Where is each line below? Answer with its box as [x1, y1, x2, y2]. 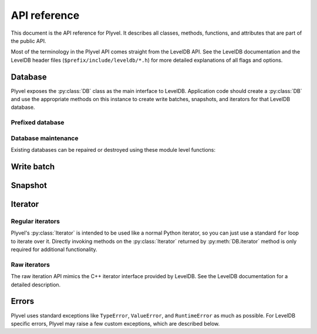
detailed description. [11, 281, 61, 288]
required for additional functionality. [11, 246, 97, 253]
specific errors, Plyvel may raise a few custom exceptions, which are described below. [11, 320, 220, 327]
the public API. [11, 37, 46, 44]
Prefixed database [11, 118, 65, 126]
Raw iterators [11, 260, 50, 269]
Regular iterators [11, 217, 60, 225]
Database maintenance [11, 134, 79, 142]
